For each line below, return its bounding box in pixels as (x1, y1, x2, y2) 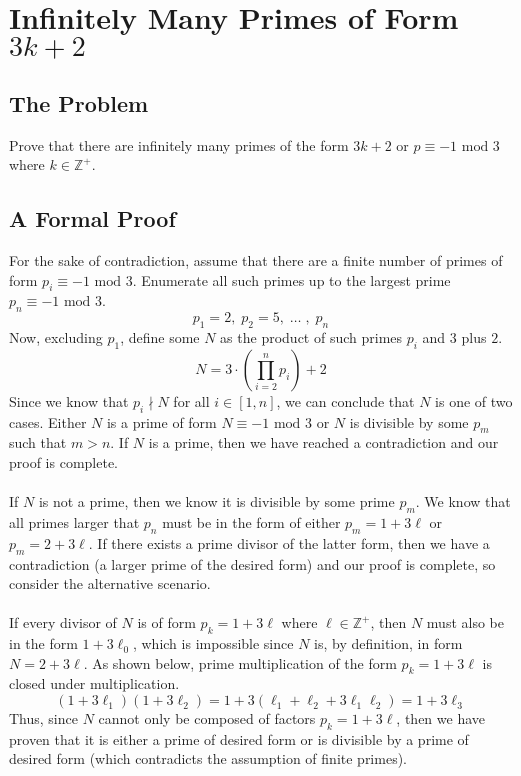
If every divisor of (9, 612, 117, 633)
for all (173, 390, 210, 411)
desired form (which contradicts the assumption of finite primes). (9, 748, 407, 769)
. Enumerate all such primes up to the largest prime (132, 269, 451, 290)
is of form (137, 612, 196, 633)
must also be (426, 612, 504, 633)
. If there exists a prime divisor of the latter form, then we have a (88, 532, 490, 553)
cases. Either (9, 411, 87, 432)
